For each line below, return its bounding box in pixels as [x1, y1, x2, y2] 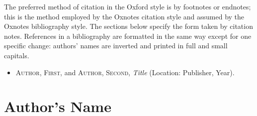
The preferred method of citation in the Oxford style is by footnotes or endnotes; [4, 1, 251, 11]
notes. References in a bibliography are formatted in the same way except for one [4, 30, 252, 41]
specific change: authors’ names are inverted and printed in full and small [4, 40, 228, 51]
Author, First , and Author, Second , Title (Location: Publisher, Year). [15, 67, 235, 77]
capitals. [4, 50, 29, 60]
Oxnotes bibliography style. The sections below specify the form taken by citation [4, 21, 253, 31]
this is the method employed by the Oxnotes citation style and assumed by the [4, 11, 245, 21]
